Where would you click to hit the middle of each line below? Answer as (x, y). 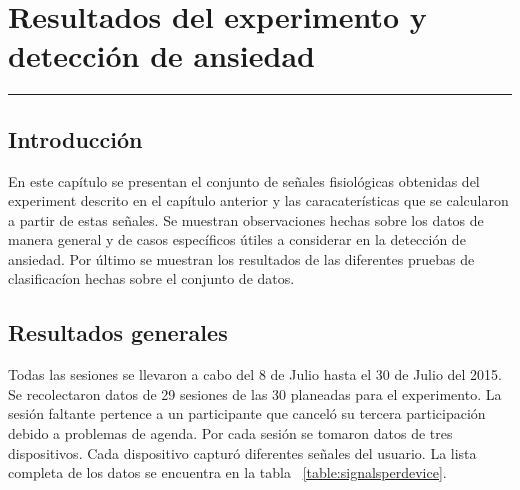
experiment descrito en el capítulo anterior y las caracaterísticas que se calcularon (258, 200)
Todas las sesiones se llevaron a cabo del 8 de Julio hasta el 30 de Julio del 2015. (255, 374)
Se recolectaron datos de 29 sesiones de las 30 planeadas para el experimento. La (255, 393)
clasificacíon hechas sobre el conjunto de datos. (151, 278)
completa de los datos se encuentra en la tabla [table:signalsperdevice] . (227, 472)
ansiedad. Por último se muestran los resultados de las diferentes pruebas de (241, 258)
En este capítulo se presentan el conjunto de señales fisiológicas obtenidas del (244, 180)
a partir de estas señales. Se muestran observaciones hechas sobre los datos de (246, 219)
